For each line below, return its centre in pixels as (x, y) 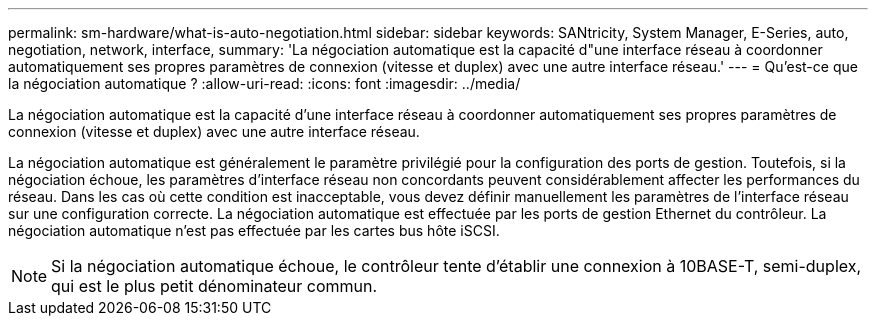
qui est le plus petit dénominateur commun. (214, 286)
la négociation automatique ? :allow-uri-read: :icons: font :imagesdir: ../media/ (264, 83)
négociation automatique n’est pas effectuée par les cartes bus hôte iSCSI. (254, 230)
